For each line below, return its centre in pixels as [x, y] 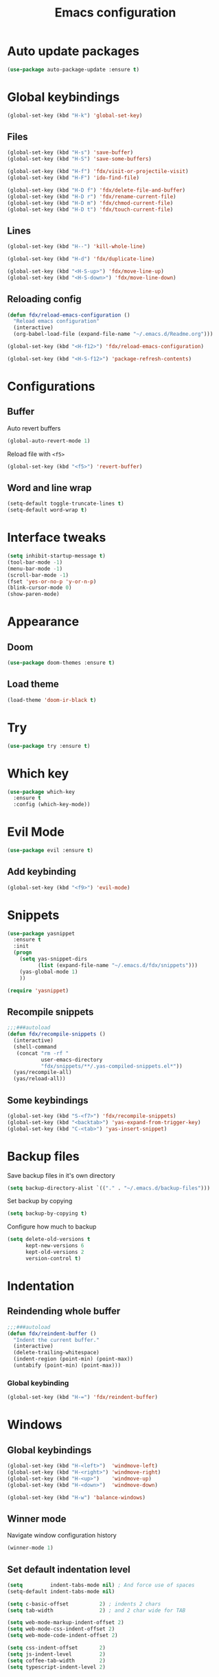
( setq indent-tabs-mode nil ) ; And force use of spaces [101, 1585]
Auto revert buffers [34, 428]
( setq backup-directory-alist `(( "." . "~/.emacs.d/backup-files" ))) [109, 1188]
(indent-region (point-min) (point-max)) [73, 1359]
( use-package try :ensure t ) [49, 746]
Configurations [51, 387]
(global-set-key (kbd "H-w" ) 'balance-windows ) [77, 1497]
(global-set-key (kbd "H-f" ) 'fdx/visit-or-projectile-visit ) [98, 172]
